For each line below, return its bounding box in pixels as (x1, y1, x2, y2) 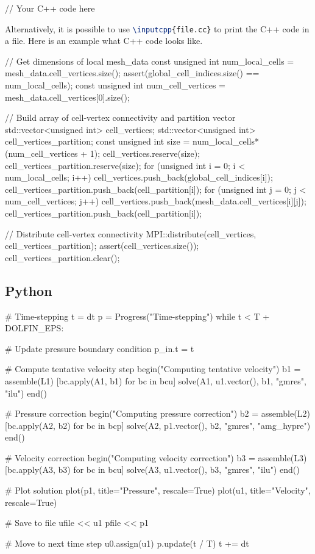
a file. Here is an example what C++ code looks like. (5, 34, 203, 47)
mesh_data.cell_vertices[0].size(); (5, 90, 130, 103)
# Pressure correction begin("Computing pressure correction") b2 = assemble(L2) (5, 407, 310, 420)
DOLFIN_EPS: (5, 322, 64, 334)
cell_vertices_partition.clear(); (5, 251, 120, 264)
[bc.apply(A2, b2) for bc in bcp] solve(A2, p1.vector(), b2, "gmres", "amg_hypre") (5, 419, 311, 431)
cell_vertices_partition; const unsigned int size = (5, 135, 190, 148)
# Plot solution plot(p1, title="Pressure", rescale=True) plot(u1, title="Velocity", (5, 484, 311, 497)
